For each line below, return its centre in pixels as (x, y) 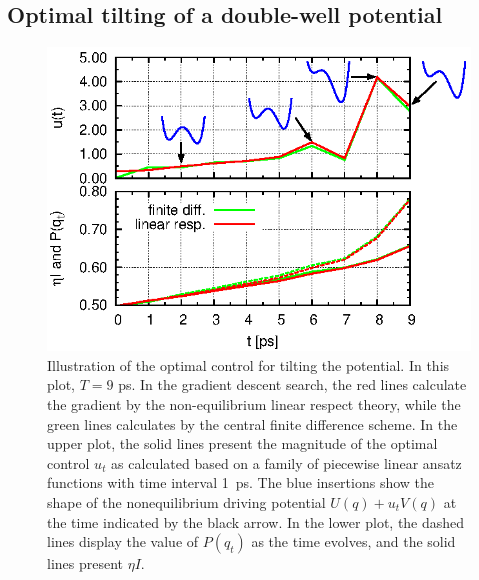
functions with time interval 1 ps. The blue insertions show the (241, 482)
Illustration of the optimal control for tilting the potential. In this (248, 364)
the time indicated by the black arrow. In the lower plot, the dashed (256, 521)
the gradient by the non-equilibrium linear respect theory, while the (254, 403)
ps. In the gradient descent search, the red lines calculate (292, 384)
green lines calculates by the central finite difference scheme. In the (252, 423)
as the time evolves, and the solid (353, 541)
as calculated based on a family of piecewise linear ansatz (286, 462)
